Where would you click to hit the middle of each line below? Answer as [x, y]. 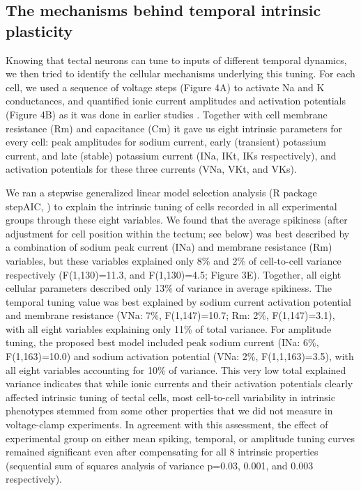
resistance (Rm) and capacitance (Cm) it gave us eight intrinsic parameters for [174, 128]
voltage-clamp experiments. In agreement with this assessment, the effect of [167, 424]
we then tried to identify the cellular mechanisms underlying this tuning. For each [180, 73]
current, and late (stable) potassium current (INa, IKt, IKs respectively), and [171, 155]
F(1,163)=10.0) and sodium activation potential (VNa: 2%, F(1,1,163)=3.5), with [180, 356]
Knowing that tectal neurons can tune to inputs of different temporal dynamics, [176, 60]
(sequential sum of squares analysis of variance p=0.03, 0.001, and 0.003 [160, 465]
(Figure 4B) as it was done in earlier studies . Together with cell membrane [167, 114]
